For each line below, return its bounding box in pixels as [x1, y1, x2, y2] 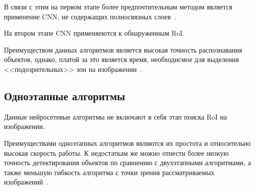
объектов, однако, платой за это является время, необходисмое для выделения [4, 54, 239, 64]
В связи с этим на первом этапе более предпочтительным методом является [4, 1, 233, 11]
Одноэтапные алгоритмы [4, 88, 126, 103]
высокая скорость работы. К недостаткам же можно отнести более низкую [4, 147, 229, 158]
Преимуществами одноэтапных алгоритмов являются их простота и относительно [4, 137, 251, 148]
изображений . [4, 177, 49, 187]
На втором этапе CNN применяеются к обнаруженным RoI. [4, 28, 185, 38]
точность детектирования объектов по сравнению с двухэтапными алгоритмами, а [4, 157, 251, 168]
